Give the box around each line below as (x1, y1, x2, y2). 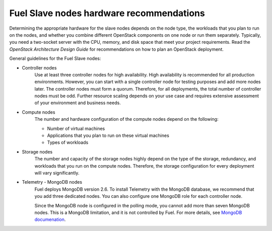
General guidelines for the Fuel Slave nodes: (9, 55, 101, 61)
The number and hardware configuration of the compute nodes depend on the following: (34, 116, 219, 122)
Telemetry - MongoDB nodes (22, 179, 83, 185)
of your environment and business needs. (34, 100, 121, 106)
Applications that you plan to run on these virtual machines (47, 132, 170, 138)
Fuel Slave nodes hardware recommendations (9, 8, 205, 19)
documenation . (34, 216, 66, 222)
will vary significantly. (34, 170, 80, 176)
